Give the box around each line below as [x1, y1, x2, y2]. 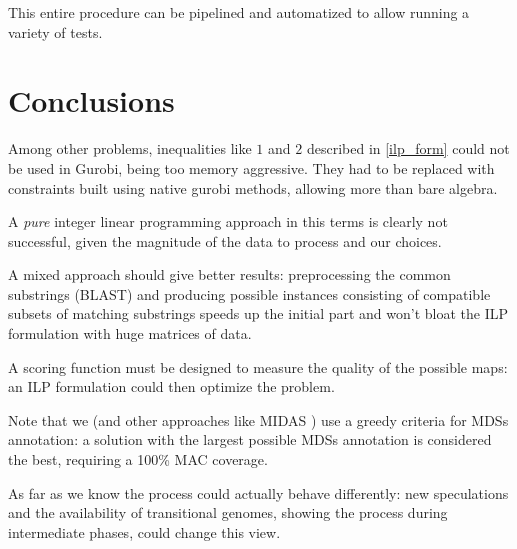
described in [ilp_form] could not [306, 138, 510, 159]
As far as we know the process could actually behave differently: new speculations [8, 482, 509, 503]
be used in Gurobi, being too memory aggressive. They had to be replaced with [8, 157, 495, 178]
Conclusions [8, 80, 175, 121]
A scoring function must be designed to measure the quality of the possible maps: [8, 356, 508, 377]
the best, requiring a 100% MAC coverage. [8, 449, 268, 470]
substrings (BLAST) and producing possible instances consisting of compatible [8, 283, 491, 304]
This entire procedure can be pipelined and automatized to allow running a [8, 2, 470, 22]
